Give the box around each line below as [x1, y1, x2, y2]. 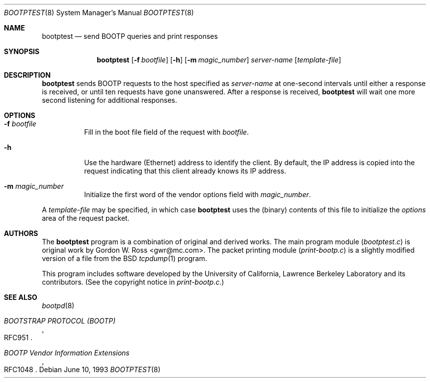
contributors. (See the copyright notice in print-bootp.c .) [42, 278, 224, 286]
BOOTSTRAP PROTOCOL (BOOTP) [4, 317, 116, 325]
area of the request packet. [42, 214, 130, 222]
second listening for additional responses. [42, 96, 177, 104]
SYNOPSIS [4, 47, 40, 56]
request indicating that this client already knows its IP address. [84, 167, 287, 175]
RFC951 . [4, 333, 33, 342]
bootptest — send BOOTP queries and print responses [42, 32, 218, 40]
